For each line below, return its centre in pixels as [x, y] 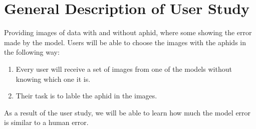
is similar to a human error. [46, 122]
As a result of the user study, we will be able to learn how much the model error [127, 112]
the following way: [32, 52]
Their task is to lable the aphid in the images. [86, 96]
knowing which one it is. [53, 79]
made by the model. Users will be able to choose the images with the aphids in [125, 42]
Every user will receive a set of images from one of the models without [124, 69]
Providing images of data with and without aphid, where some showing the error [128, 32]
